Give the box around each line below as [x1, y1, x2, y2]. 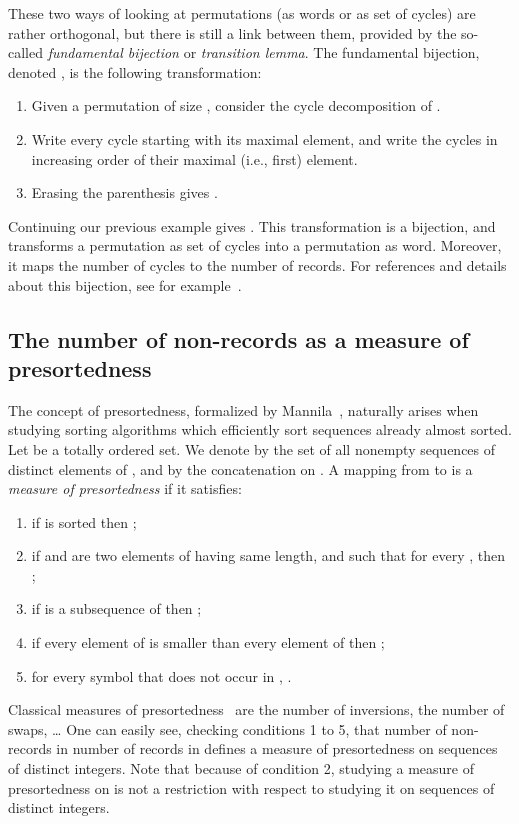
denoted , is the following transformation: [8, 61, 262, 82]
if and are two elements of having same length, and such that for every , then [31, 545, 506, 566]
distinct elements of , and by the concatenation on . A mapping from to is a [8, 458, 473, 479]
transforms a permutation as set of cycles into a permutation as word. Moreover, [8, 235, 502, 256]
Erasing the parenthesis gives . [31, 182, 218, 203]
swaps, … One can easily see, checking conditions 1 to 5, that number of [8, 718, 447, 739]
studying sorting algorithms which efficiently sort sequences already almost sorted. [8, 419, 513, 440]
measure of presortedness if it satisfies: [8, 478, 242, 499]
